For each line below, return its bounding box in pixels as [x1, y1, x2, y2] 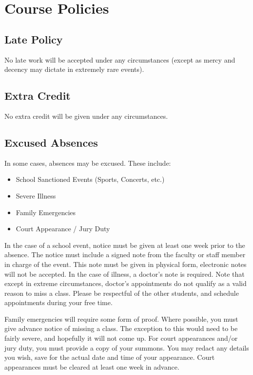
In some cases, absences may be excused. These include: [4, 157, 171, 168]
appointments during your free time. [4, 297, 113, 308]
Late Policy [4, 31, 63, 46]
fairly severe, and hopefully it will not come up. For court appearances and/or [4, 333, 238, 343]
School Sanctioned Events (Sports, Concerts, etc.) [16, 174, 165, 184]
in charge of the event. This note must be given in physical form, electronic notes [4, 259, 247, 269]
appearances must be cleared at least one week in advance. [4, 361, 179, 372]
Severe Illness [16, 190, 56, 200]
